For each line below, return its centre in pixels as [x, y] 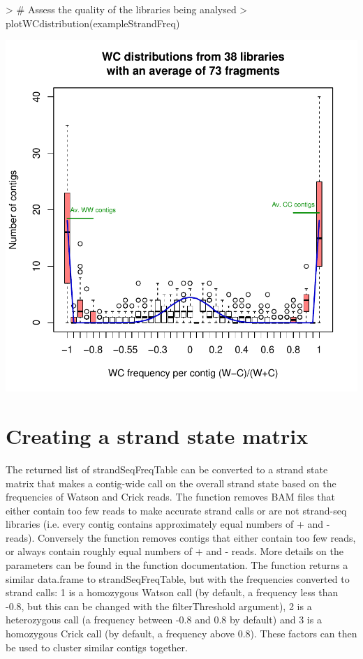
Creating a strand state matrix [157, 435]
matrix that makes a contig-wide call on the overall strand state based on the [171, 483]
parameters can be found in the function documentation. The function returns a [177, 565]
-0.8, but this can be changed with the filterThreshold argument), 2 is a [159, 606]
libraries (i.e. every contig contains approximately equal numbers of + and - [168, 524]
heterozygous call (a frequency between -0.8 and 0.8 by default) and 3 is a [164, 620]
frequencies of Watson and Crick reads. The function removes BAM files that [171, 497]
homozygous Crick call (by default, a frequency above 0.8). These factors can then [181, 634]
